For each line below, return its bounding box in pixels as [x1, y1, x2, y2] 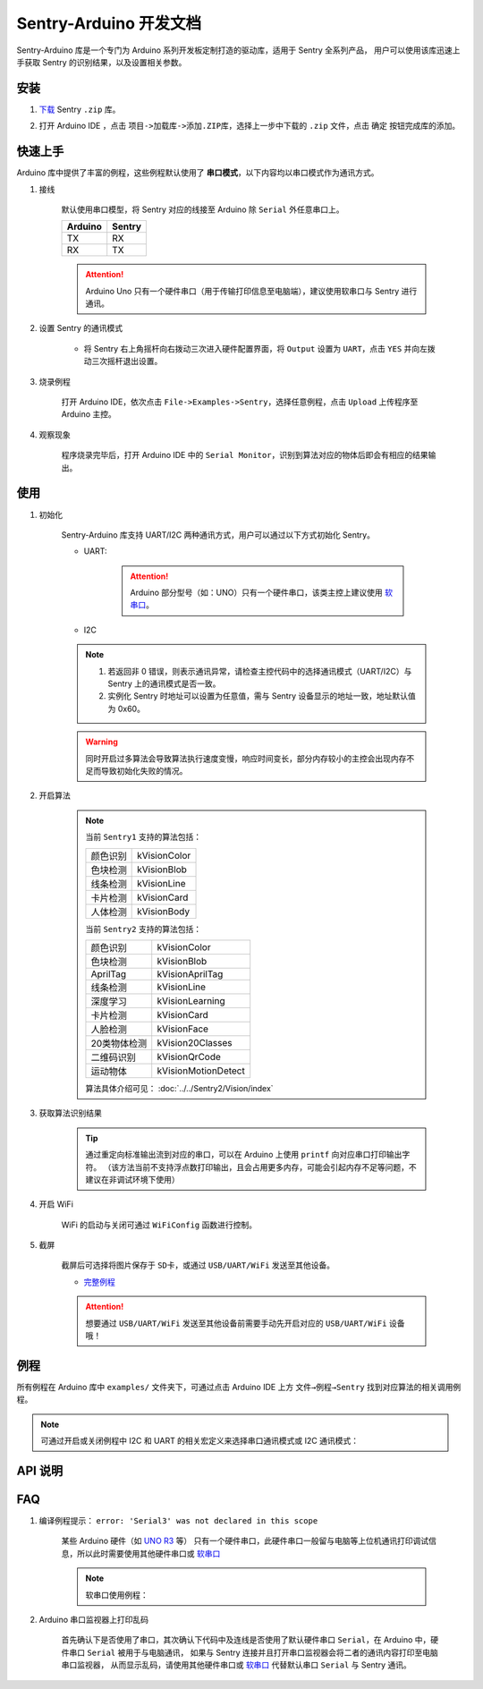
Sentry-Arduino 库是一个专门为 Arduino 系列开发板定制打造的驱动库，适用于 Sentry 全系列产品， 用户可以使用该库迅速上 [16, 45, 461, 55]
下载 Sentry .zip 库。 [38, 104, 121, 115]
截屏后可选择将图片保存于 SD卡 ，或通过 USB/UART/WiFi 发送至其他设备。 [61, 1260, 335, 1270]
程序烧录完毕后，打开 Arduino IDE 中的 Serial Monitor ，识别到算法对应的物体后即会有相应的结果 [61, 450, 428, 461]
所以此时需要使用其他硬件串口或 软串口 [76, 1548, 221, 1558]
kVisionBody [137, 904, 191, 917]
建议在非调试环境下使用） [85, 1174, 180, 1184]
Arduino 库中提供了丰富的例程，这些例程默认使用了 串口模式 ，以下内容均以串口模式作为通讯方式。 [16, 167, 379, 178]
